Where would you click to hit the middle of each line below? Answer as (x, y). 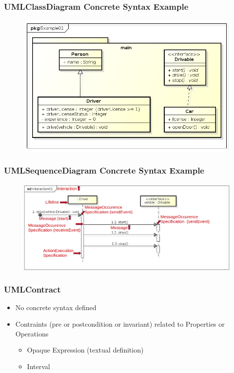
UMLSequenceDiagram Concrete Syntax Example (104, 170)
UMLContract (32, 289)
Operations (32, 333)
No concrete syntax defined (56, 307)
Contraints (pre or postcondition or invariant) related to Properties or (120, 324)
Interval (39, 366)
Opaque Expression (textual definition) (85, 350)
